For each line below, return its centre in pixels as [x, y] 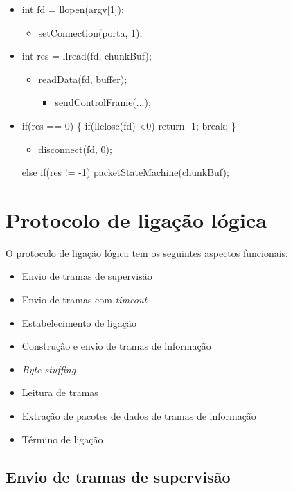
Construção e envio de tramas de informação [116, 346]
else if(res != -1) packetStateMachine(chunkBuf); [125, 172]
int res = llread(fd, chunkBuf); [87, 56]
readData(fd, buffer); [83, 79]
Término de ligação [62, 439]
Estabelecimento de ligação [79, 322]
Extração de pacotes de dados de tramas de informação [139, 416]
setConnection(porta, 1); [90, 32]
